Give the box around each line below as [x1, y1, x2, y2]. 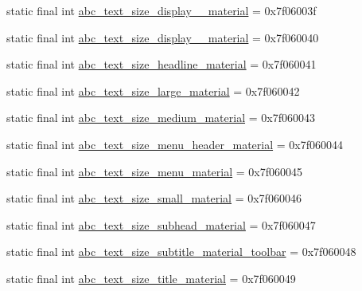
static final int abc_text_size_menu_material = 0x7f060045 [6, 163, 302, 179]
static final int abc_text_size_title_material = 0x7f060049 [6, 269, 296, 286]
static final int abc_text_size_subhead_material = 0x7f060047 [6, 216, 316, 233]
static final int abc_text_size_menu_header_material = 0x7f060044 [6, 136, 343, 152]
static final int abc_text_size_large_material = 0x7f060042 [6, 82, 300, 99]
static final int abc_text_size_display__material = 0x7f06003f [6, 2, 317, 18]
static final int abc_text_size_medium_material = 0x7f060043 [6, 109, 315, 126]
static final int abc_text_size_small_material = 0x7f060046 [6, 190, 302, 206]
